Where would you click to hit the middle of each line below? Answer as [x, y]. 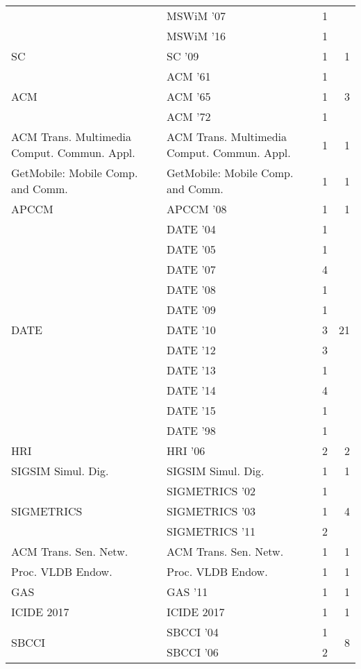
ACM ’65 [188, 96]
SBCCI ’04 [192, 632]
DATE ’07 [191, 269]
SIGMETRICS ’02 [211, 491]
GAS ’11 [187, 592]
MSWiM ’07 [196, 16]
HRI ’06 [186, 451]
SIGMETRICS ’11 [211, 531]
